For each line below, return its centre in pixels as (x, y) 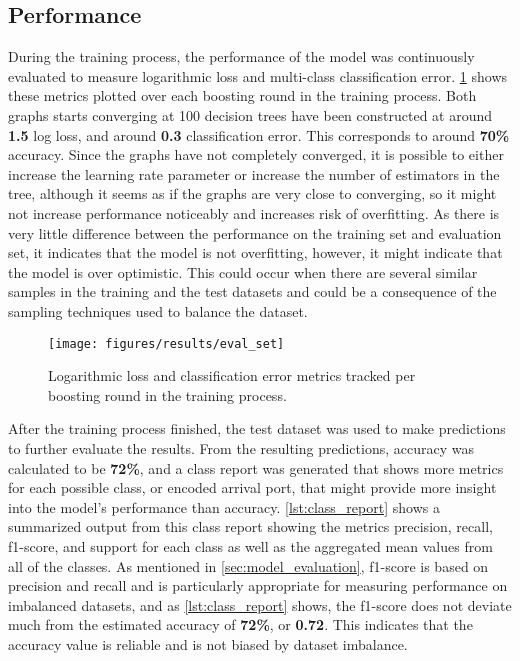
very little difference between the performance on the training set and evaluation (255, 232)
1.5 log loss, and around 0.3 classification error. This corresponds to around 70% (259, 134)
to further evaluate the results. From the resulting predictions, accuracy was (241, 447)
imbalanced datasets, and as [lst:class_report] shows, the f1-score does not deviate (260, 604)
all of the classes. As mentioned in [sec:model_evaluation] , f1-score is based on (248, 565)
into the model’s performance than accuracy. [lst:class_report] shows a (224, 506)
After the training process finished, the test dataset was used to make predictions (257, 428)
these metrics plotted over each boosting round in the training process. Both (242, 95)
